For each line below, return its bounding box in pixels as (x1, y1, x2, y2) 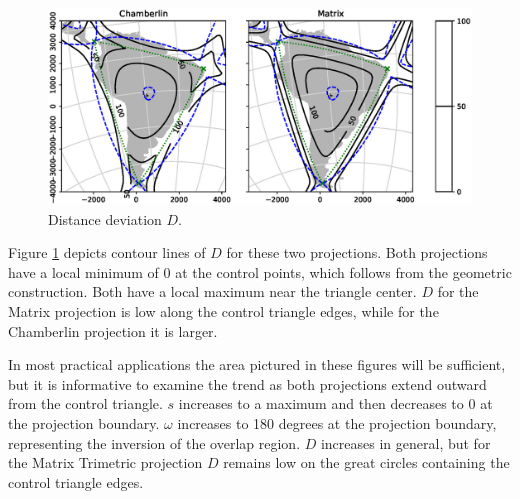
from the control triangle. (8, 393, 163, 414)
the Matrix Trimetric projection (8, 452, 203, 473)
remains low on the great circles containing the (223, 452, 510, 473)
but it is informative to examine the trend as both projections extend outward (8, 373, 487, 394)
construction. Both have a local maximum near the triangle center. (8, 281, 417, 302)
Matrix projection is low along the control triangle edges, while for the (8, 301, 439, 322)
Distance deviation (48, 208, 162, 229)
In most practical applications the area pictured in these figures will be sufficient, (8, 354, 506, 375)
